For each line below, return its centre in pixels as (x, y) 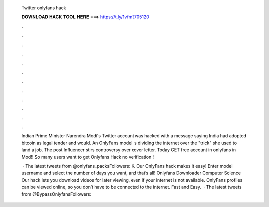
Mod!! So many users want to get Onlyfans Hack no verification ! (88, 157)
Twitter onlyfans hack (44, 8)
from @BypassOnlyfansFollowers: (57, 194)
